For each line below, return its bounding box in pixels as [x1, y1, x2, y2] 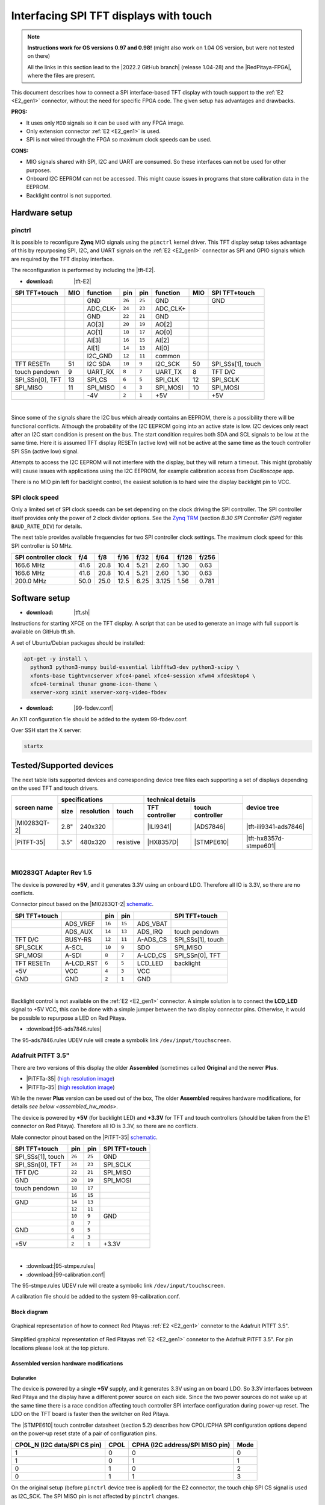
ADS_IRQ [137, 927, 163, 936]
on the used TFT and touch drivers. [11, 784, 99, 792]
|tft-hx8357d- [246, 834, 285, 843]
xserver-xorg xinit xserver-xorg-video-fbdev [30, 689, 167, 696]
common [155, 352, 181, 360]
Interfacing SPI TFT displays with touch [11, 9, 212, 22]
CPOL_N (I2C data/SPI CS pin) [14, 1441, 102, 1449]
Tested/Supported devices [11, 760, 114, 771]
